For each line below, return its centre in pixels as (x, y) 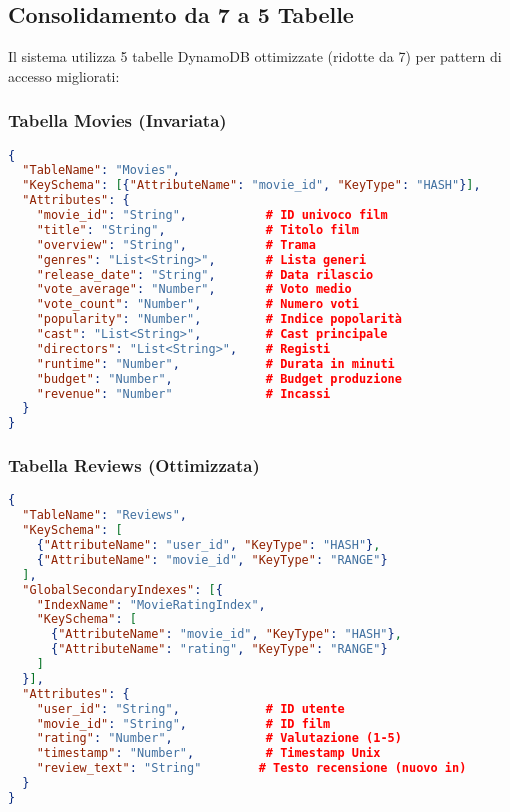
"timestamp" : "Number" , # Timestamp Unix (208, 753)
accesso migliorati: (64, 75)
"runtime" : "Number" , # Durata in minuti (215, 363)
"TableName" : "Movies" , (101, 170)
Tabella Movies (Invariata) (117, 120)
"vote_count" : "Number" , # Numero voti (197, 304)
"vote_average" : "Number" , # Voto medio (194, 289)
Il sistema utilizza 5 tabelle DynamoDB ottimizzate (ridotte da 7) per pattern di (255, 56)
